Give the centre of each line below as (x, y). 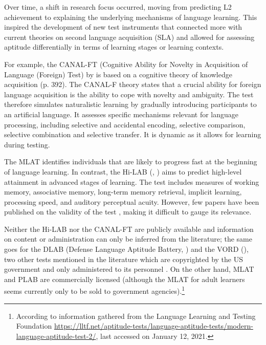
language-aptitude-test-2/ (56, 336)
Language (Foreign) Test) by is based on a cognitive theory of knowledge (118, 74)
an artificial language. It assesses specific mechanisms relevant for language (121, 114)
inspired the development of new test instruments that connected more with (123, 27)
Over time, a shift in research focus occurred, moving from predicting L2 (118, 7)
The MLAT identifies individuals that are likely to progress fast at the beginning (131, 161)
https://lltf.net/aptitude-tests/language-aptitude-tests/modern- (153, 326)
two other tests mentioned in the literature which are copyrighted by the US (124, 259)
